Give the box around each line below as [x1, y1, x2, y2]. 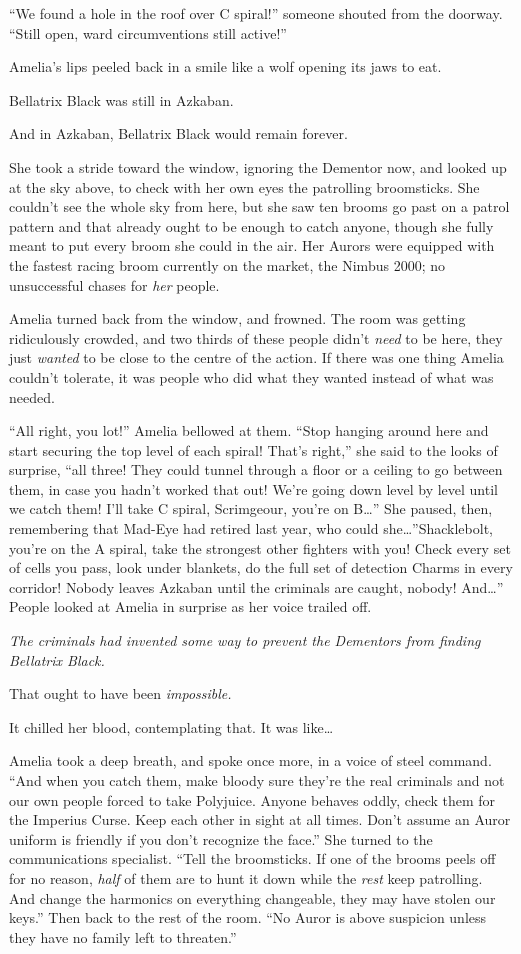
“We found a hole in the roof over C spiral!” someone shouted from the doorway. [9, 3, 503, 23]
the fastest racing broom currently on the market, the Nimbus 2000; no [9, 254, 445, 275]
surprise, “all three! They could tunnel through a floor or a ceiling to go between [9, 459, 503, 480]
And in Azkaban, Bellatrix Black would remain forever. [9, 123, 348, 144]
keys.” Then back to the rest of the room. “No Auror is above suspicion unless [9, 907, 487, 928]
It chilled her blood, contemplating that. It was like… [9, 716, 334, 737]
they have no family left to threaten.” [9, 926, 237, 947]
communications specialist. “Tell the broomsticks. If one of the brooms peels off [9, 848, 496, 869]
